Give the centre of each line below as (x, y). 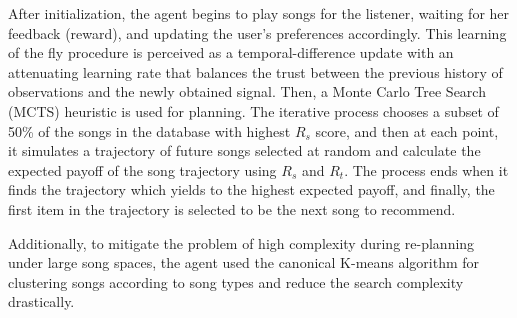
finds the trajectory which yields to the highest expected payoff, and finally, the (251, 189)
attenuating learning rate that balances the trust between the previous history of (255, 71)
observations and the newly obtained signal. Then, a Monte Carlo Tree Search (247, 91)
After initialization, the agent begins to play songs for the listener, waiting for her (259, 13)
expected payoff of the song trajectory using (142, 169)
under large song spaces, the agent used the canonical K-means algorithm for (244, 262)
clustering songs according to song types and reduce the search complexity (236, 281)
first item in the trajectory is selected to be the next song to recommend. (232, 208)
